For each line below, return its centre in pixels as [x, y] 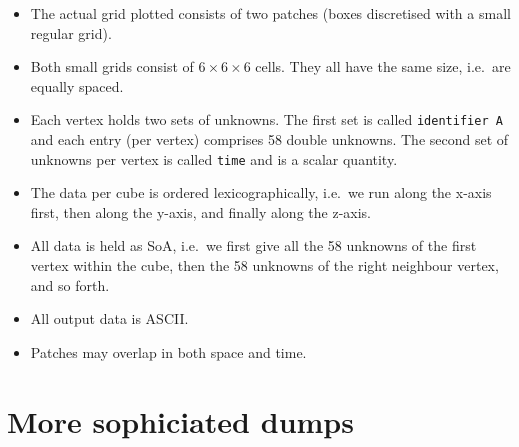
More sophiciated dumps [180, 420]
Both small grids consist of [112, 66]
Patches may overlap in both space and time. [168, 351]
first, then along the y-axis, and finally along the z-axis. [200, 211]
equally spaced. [77, 85]
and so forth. [70, 284]
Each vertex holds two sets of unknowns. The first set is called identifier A [266, 119]
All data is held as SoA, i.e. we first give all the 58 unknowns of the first [253, 245]
